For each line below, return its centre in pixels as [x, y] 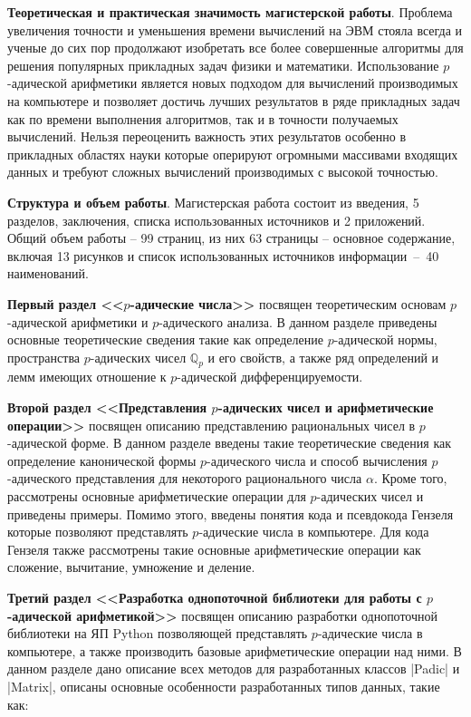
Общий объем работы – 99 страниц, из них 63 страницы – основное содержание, [231, 238]
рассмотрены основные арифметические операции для [157, 496]
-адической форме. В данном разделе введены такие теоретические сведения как [229, 443]
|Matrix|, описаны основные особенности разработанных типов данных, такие [224, 686]
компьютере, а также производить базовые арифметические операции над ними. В [235, 650]
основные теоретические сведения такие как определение [165, 339]
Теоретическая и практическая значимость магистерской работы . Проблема [230, 12]
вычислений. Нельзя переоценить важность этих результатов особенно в [207, 136]
